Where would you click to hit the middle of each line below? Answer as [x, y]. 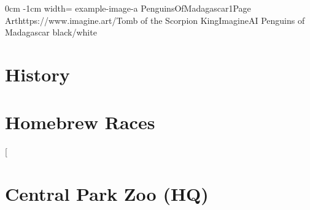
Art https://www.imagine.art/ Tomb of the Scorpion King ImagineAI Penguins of [155, 20]
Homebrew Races [80, 122]
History [37, 74]
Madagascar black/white [51, 32]
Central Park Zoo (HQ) [107, 194]
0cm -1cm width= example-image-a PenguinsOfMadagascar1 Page [128, 8]
